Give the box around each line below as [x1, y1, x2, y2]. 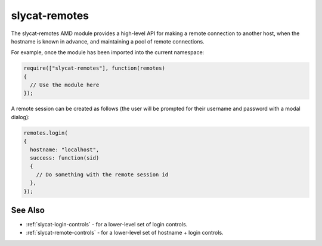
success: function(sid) [30, 155, 100, 161]
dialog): [11, 113, 30, 120]
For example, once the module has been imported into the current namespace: [11, 49, 205, 56]
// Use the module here [30, 82, 100, 89]
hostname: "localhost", [30, 146, 100, 153]
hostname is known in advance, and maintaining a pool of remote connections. [11, 38, 205, 45]
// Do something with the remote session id [36, 171, 169, 178]
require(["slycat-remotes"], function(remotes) [23, 65, 165, 71]
